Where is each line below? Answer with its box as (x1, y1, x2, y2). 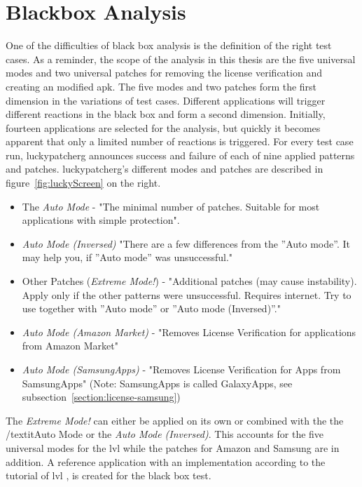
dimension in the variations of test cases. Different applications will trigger (6, 93, 326, 107)
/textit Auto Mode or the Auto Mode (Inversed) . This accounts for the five (6, 427, 324, 441)
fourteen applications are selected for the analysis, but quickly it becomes (6, 120, 321, 135)
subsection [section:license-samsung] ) (22, 389, 181, 404)
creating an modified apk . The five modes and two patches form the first (6, 79, 317, 93)
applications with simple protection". (22, 213, 180, 227)
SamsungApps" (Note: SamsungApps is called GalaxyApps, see (22, 375, 293, 390)
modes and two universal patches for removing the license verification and (6, 65, 322, 80)
